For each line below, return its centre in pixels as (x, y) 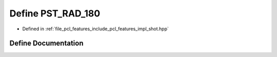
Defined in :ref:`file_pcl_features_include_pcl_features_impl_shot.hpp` (96, 29)
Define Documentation (46, 43)
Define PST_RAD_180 (55, 13)
